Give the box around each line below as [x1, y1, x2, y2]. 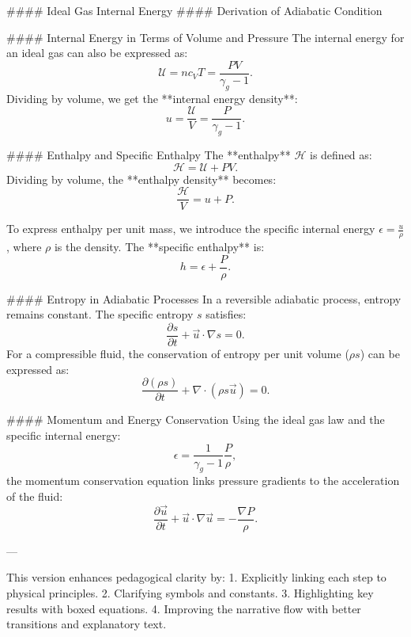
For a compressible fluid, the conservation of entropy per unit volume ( [6, 345, 349, 362]
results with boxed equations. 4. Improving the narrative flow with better [6, 600, 361, 616]
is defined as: [310, 147, 372, 163]
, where [6, 238, 42, 255]
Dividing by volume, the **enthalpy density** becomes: [6, 170, 277, 187]
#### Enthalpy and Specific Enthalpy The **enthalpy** [6, 147, 291, 163]
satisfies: [205, 306, 247, 322]
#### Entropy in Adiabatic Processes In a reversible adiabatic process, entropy [6, 290, 402, 307]
